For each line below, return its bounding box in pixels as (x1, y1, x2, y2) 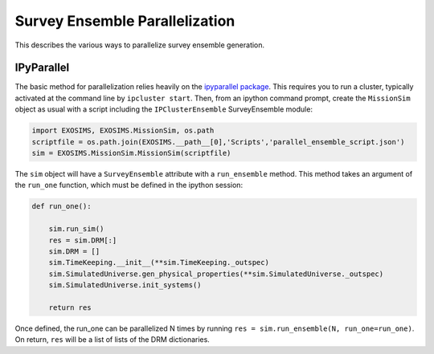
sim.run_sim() (48, 225, 104, 234)
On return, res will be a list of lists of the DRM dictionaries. (14, 335, 211, 344)
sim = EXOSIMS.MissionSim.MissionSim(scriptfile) (31, 149, 231, 157)
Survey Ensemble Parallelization (14, 12, 235, 30)
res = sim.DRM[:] (48, 235, 117, 245)
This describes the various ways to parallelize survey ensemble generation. (14, 40, 265, 50)
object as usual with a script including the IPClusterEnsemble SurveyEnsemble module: (14, 104, 313, 114)
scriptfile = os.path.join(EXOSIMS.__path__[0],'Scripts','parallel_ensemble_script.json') (31, 137, 405, 146)
